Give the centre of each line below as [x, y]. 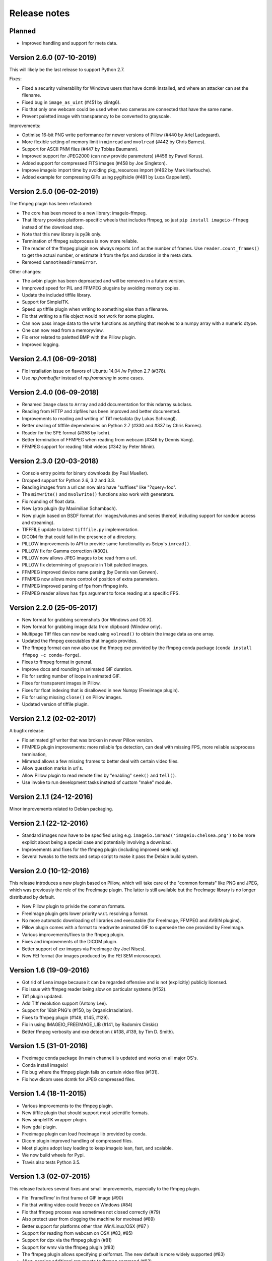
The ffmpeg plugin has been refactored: [51, 204]
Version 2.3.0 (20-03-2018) [54, 461]
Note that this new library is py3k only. [62, 234]
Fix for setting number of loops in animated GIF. [71, 676]
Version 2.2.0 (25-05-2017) [54, 608]
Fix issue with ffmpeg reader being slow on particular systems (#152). [94, 989]
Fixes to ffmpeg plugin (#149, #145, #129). [65, 1017]
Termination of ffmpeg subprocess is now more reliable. [80, 241]
